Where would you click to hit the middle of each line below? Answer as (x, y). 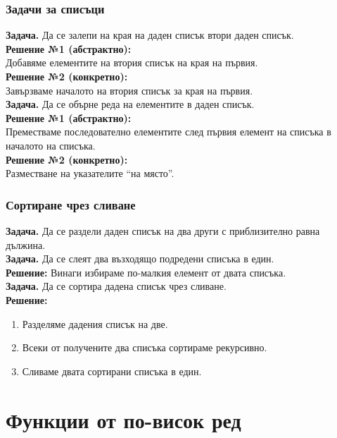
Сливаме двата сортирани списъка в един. (112, 371)
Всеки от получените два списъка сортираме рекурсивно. (145, 347)
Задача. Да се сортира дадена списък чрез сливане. (116, 286)
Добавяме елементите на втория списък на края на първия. (132, 62)
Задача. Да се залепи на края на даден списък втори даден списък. (150, 35)
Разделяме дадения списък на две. (95, 323)
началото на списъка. (51, 145)
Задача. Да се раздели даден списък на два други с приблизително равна (163, 230)
